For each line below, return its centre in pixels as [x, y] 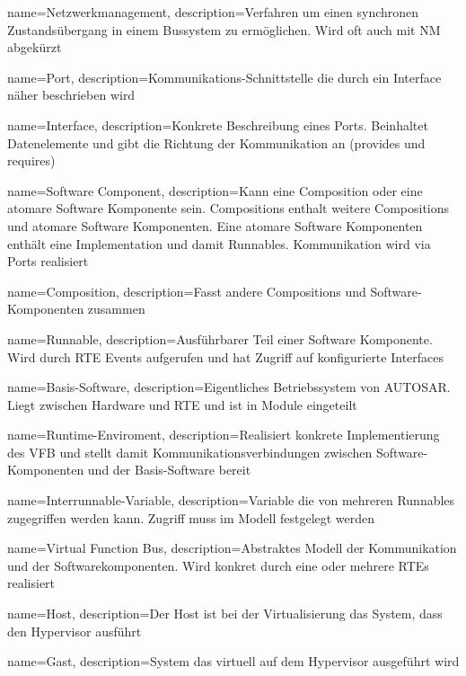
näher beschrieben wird [71, 95]
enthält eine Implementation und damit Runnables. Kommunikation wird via [219, 243]
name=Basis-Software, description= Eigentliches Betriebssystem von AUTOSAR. [229, 387]
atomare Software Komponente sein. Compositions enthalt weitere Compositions [229, 208]
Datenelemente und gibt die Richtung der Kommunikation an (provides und [216, 142]
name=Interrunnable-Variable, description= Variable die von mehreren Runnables [231, 500]
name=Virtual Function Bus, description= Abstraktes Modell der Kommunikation [232, 548]
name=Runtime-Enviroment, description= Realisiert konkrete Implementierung [224, 435]
